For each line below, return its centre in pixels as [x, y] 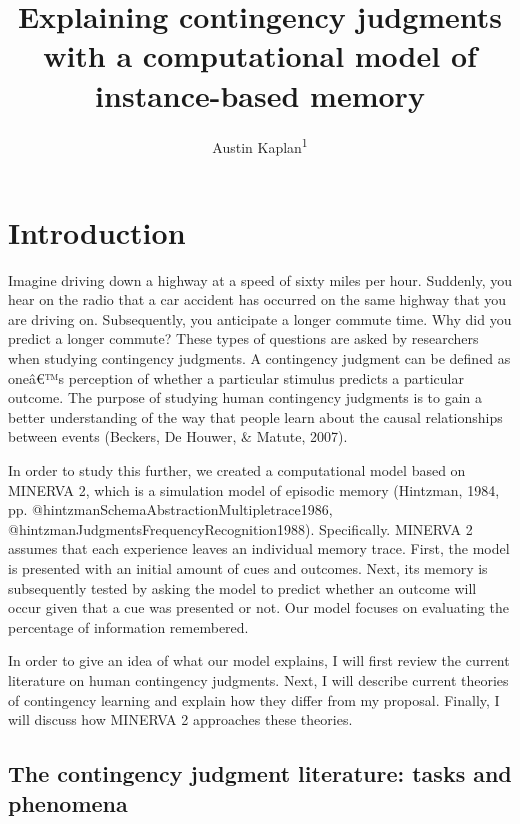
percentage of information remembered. [128, 626]
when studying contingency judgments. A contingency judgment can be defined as [259, 358]
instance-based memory [260, 94]
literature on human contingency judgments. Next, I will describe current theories [258, 679]
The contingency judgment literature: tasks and [260, 773]
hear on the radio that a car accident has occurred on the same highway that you [257, 299]
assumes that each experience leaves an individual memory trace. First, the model [259, 548]
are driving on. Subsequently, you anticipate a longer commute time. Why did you [260, 318]
